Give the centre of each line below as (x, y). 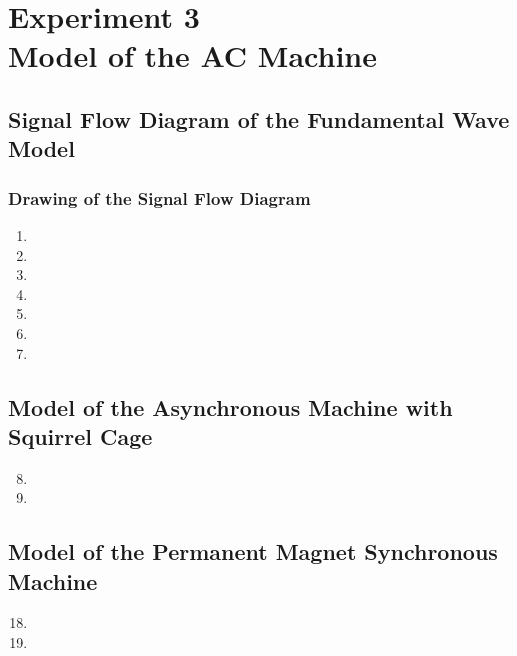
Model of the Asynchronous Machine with (230, 406)
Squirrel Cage (80, 435)
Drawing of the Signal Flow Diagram (159, 197)
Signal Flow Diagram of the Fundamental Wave (259, 118)
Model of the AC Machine (192, 55)
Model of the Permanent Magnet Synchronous (253, 551)
